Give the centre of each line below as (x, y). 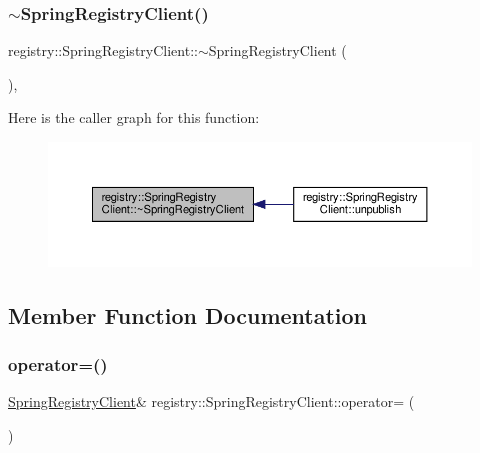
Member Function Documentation (188, 314)
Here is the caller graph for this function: (134, 117)
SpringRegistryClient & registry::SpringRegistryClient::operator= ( (211, 401)
